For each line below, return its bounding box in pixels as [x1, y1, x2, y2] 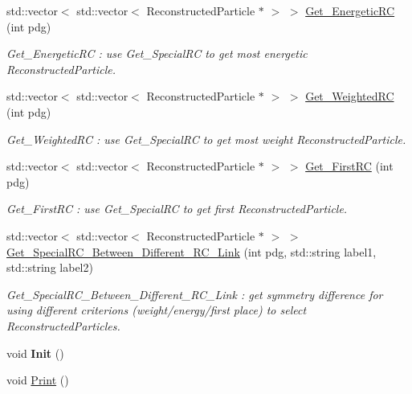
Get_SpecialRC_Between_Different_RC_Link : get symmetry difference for [6, 285, 383, 302]
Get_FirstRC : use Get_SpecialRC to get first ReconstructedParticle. [6, 200, 348, 217]
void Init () [6, 344, 64, 361]
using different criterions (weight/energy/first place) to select [6, 302, 307, 318]
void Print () [6, 371, 69, 388]
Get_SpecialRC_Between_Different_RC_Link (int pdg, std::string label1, [6, 243, 377, 260]
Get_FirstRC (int [305, 158, 394, 174]
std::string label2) [6, 259, 93, 276]
